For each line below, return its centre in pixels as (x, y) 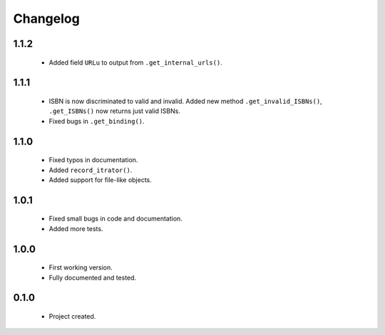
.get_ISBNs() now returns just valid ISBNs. (115, 111)
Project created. (72, 316)
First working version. (81, 267)
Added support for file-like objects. (101, 180)
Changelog (46, 18)
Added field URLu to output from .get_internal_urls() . (135, 62)
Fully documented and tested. (93, 277)
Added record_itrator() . (91, 170)
